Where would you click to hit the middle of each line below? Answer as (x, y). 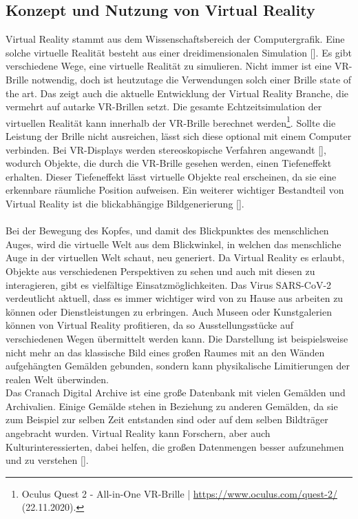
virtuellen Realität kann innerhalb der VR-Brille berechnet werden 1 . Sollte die (171, 121)
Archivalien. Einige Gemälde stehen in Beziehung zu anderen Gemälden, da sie (172, 406)
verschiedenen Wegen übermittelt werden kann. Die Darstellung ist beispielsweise (177, 338)
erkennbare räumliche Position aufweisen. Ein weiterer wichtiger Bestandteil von (175, 190)
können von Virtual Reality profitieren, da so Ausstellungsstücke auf (149, 325)
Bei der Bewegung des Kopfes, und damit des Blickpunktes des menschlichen (167, 231)
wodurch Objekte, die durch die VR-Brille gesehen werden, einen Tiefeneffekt (169, 163)
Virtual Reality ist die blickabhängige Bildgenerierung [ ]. (125, 203)
